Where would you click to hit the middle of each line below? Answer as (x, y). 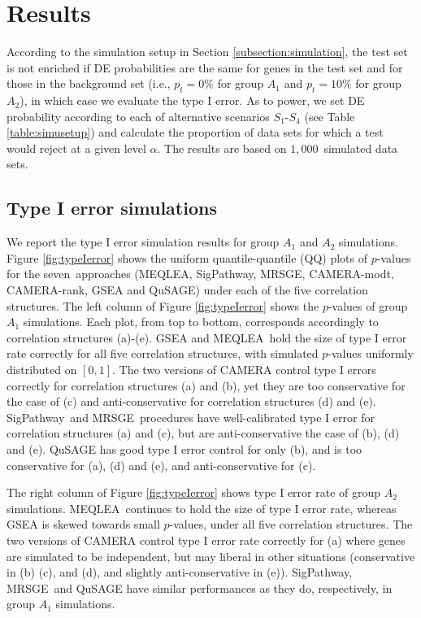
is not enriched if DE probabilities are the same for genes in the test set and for (205, 67)
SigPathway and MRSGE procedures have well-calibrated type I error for (191, 417)
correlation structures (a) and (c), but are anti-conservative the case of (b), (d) (203, 433)
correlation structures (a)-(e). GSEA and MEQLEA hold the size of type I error (207, 337)
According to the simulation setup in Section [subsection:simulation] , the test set (207, 52)
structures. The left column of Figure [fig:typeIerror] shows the (163, 305)
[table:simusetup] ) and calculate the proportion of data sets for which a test (195, 132)
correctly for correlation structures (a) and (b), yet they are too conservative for (206, 385)
